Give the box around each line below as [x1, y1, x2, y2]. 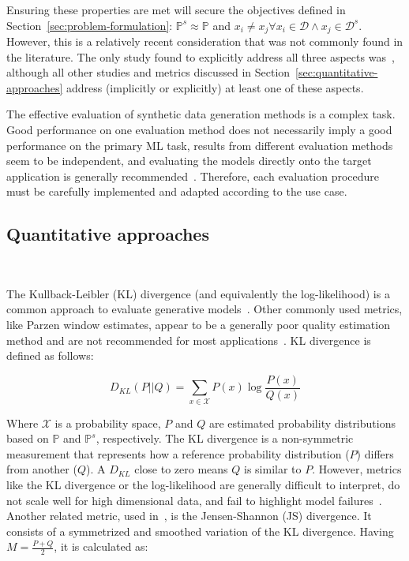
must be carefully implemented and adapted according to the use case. [6, 183, 347, 200]
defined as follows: [6, 347, 94, 364]
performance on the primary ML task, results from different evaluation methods [6, 137, 393, 153]
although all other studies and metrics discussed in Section [6, 64, 291, 80]
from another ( [6, 461, 77, 477]
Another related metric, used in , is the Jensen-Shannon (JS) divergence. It [6, 507, 372, 524]
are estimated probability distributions [208, 414, 396, 431]
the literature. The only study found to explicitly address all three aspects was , [6, 48, 395, 65]
